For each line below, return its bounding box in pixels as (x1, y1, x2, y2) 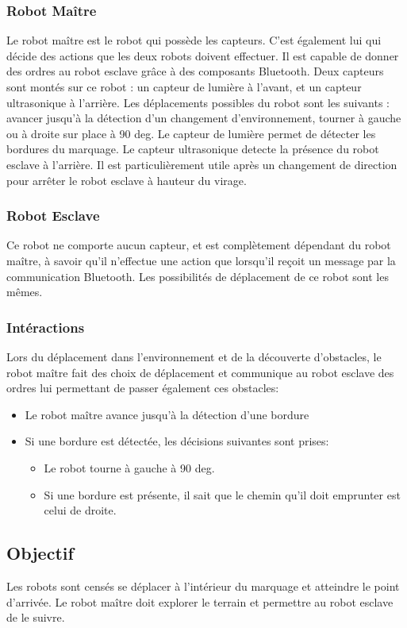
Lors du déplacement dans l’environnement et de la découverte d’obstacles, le (6, 348, 382, 364)
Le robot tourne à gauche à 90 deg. (44, 459, 215, 476)
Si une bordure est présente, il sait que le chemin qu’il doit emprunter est (44, 486, 401, 503)
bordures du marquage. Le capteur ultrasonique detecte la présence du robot (6, 141, 379, 157)
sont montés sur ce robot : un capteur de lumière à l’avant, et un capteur (6, 79, 362, 94)
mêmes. (6, 283, 43, 300)
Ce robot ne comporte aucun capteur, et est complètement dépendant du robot (6, 237, 391, 253)
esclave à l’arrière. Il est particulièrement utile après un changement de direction (6, 156, 397, 172)
